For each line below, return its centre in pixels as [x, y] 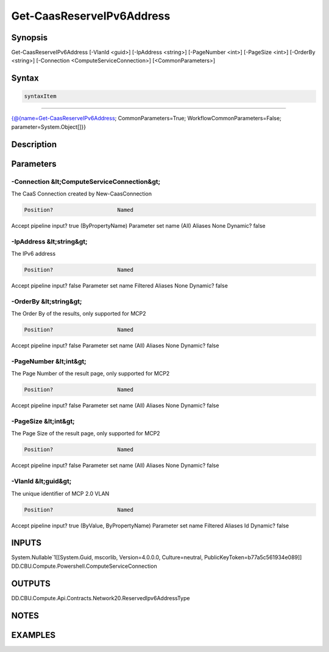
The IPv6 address [34, 254]
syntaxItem [40, 96]
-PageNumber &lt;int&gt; [49, 361]
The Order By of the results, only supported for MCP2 [79, 314]
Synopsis [30, 38]
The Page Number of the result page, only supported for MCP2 [90, 374]
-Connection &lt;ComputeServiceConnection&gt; [86, 181]
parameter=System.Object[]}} [49, 127]
